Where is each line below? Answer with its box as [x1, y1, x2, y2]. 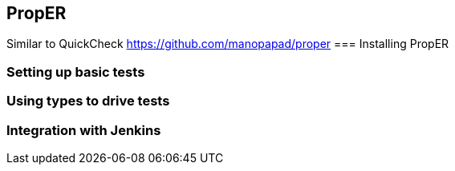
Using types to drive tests [6, 93, 170, 109]
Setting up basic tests [6, 63, 145, 80]
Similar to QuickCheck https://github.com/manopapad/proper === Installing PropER [6, 37, 449, 51]
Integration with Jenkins [6, 121, 161, 138]
